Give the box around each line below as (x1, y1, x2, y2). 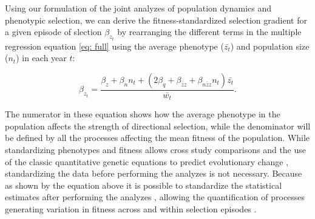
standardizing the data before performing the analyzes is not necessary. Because (5, 167, 302, 180)
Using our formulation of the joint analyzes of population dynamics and (5, 2, 272, 14)
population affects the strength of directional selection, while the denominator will (5, 119, 311, 132)
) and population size (230, 39, 310, 52)
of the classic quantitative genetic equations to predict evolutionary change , (5, 155, 288, 168)
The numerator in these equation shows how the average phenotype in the (5, 108, 280, 120)
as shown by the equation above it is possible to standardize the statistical (5, 178, 282, 191)
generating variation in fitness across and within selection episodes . (5, 203, 257, 215)
